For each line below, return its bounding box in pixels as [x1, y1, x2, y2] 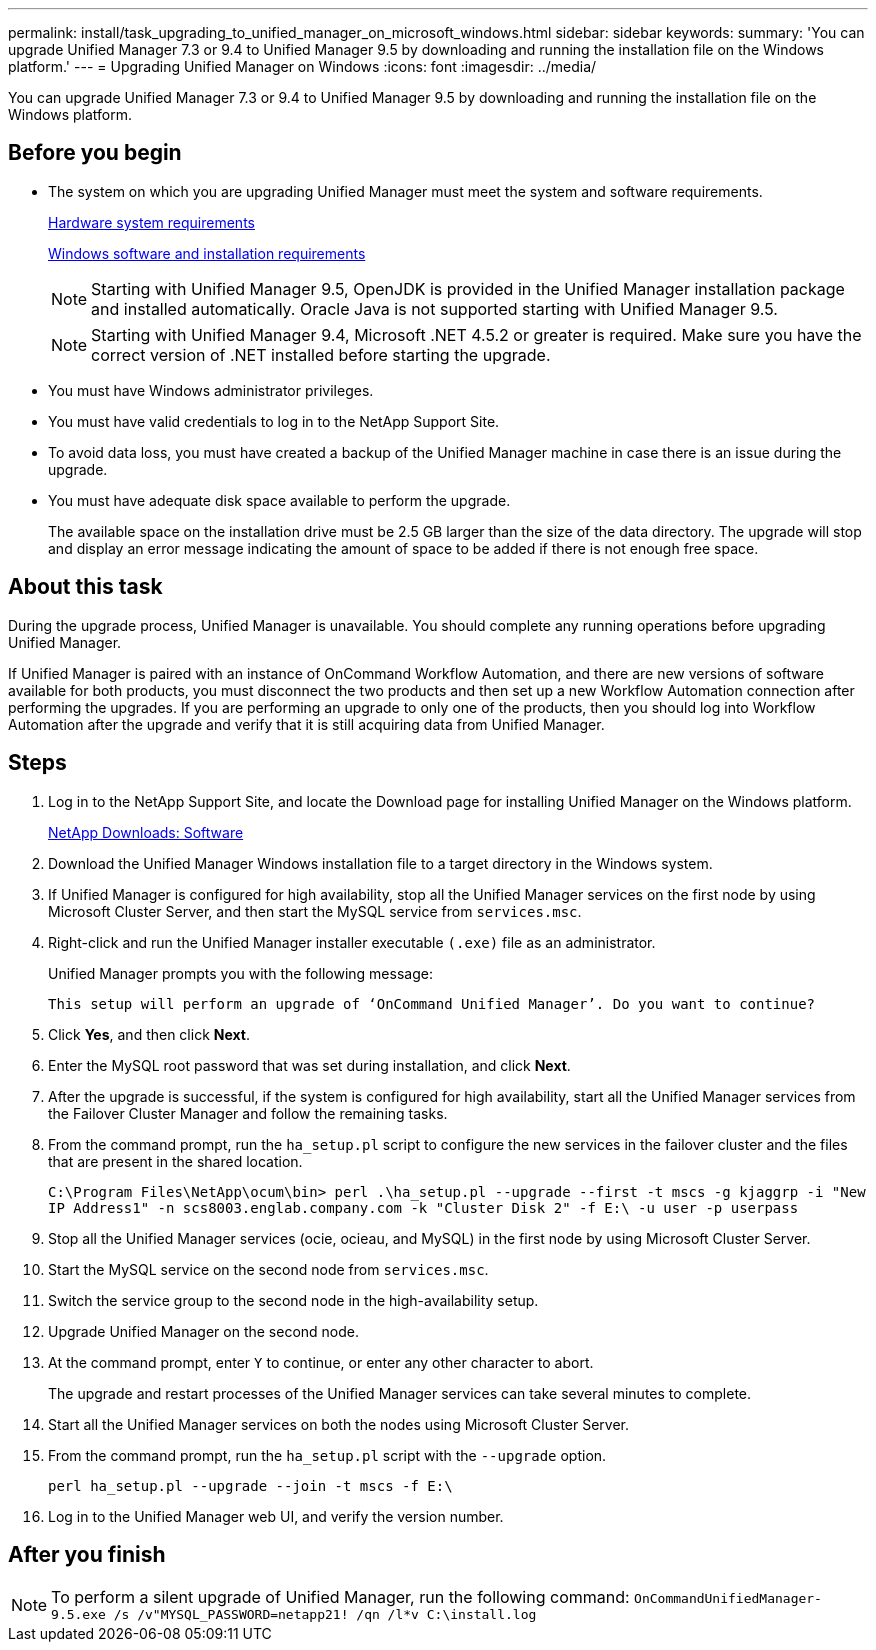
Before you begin [8, 140, 182, 166]
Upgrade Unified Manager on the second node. [48, 1322, 360, 1340]
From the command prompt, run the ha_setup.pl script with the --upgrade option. [48, 1446, 607, 1464]
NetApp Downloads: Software [48, 823, 244, 841]
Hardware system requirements [48, 213, 255, 231]
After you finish [8, 1541, 166, 1567]
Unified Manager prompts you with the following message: [48, 964, 433, 982]
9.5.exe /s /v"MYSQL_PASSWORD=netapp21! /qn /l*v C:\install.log [51, 1607, 537, 1623]
